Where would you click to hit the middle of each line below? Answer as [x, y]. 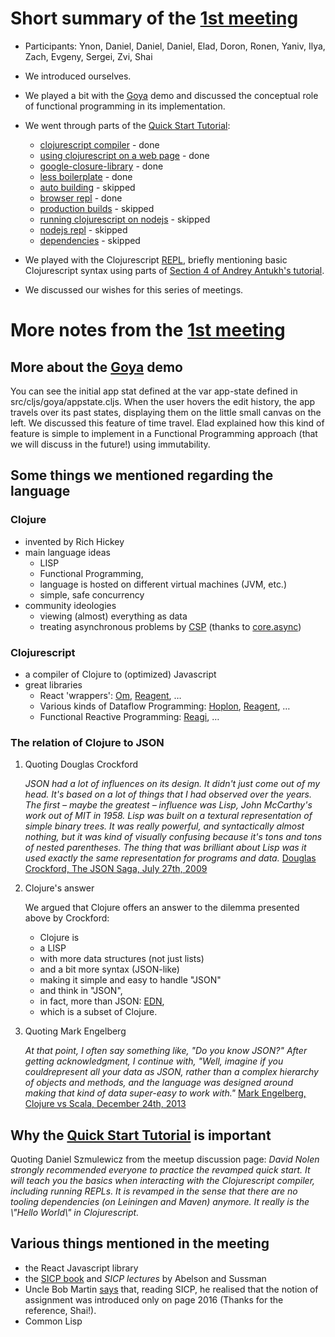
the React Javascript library [81, 1268]
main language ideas [67, 552]
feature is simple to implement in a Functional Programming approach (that [164, 433]
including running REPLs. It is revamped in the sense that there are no [154, 1191]
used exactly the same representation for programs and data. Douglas [170, 858]
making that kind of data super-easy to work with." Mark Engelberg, [165, 1093]
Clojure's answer [59, 888]
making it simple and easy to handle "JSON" [130, 980]
